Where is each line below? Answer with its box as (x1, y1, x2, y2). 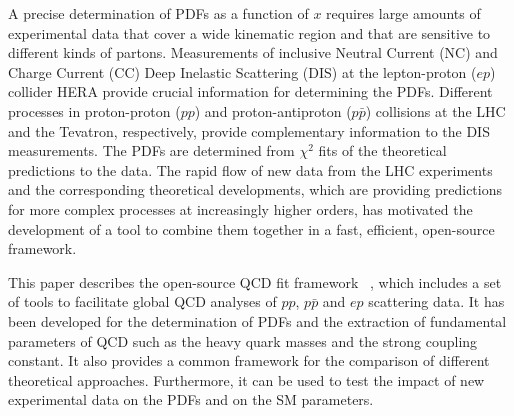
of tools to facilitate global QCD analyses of (8, 291, 277, 312)
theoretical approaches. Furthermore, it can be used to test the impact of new (8, 369, 485, 390)
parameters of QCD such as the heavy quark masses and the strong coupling (8, 330, 478, 351)
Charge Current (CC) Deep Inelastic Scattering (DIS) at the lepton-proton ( (8, 61, 477, 82)
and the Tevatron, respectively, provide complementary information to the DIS (8, 120, 490, 141)
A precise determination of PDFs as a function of (8, 3, 309, 23)
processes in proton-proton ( (8, 100, 181, 121)
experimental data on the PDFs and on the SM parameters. (8, 389, 374, 410)
